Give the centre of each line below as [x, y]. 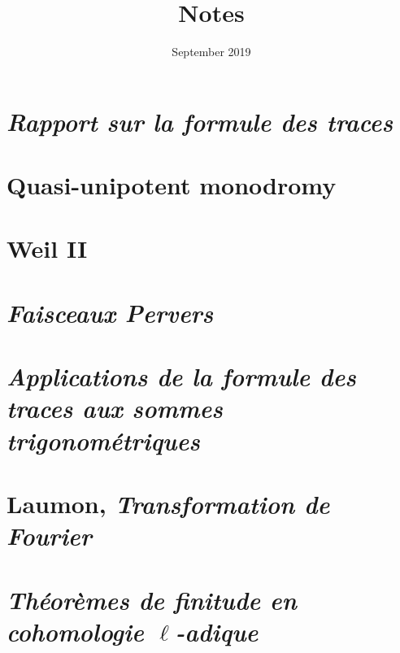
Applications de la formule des [181, 377]
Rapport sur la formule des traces [200, 121]
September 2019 [211, 52]
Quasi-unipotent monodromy [172, 185]
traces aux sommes [115, 408]
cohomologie [75, 631]
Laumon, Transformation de [168, 503]
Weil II [47, 248]
